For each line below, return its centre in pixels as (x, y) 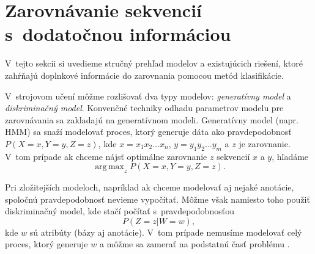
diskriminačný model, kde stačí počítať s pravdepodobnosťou (120, 211)
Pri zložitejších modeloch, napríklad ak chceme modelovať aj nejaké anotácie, (150, 187)
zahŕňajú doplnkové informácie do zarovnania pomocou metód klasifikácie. (144, 75)
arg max (110, 167)
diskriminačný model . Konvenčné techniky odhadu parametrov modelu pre (144, 108)
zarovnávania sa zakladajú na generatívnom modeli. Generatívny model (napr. (152, 119)
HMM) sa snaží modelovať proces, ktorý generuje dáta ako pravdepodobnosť (148, 132)
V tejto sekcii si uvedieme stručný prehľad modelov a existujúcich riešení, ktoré (154, 63)
